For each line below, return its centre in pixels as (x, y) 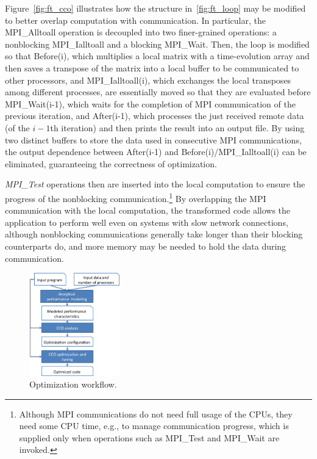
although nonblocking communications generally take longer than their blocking (154, 234)
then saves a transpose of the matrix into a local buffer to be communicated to (152, 67)
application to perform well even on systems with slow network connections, (147, 222)
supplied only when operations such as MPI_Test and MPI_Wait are (149, 437)
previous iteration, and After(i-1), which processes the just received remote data (155, 116)
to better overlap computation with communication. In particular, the (135, 20)
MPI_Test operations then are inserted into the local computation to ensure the (155, 184)
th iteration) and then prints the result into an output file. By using (177, 127)
